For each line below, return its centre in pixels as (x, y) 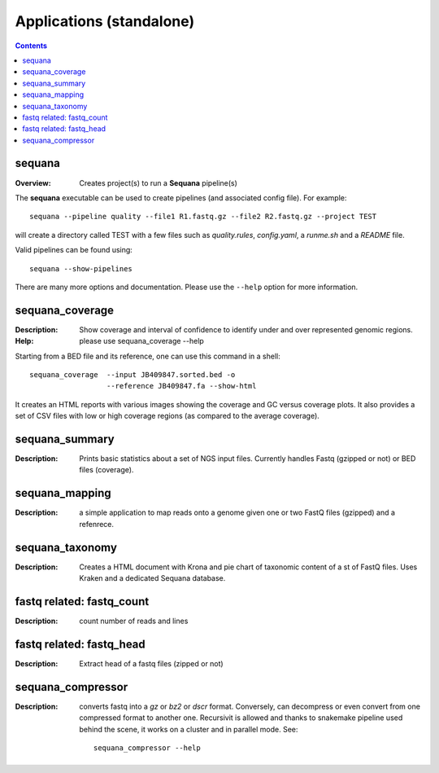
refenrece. (96, 524)
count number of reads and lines (134, 621)
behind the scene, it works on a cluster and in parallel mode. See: (189, 729)
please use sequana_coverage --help (142, 341)
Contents (31, 46)
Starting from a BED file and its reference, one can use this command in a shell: (148, 356)
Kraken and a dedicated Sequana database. (152, 578)
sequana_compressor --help (147, 748)
